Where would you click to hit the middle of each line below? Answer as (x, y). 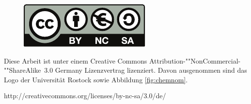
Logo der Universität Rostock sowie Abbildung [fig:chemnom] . (96, 79)
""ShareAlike (23, 70)
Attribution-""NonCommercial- (195, 60)
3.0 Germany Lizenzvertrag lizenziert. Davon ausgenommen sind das (146, 70)
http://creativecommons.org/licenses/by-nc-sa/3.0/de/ (85, 96)
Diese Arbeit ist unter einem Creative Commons (76, 60)
